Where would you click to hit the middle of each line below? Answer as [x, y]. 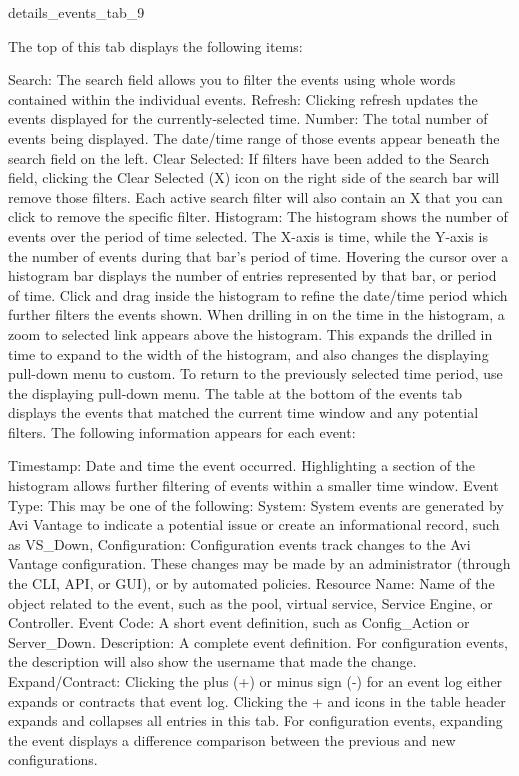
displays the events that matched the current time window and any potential [243, 412]
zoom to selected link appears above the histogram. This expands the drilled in [250, 333]
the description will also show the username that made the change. [212, 661]
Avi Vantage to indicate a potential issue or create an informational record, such [254, 524]
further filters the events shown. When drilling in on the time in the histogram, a [256, 314]
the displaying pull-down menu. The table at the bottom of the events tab [235, 392]
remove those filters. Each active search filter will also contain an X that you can [255, 196]
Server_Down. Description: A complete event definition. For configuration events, [258, 641]
